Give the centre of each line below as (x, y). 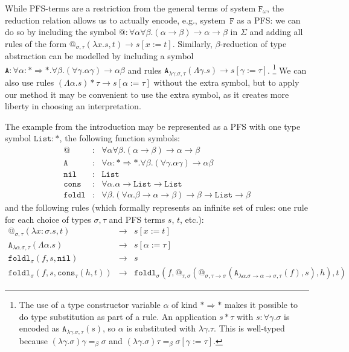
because (33, 340)
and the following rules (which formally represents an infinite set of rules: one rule (156, 207)
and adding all (276, 32)
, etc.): (192, 219)
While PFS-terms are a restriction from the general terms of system (130, 8)
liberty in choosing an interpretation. (73, 106)
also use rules (30, 82)
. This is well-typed (249, 328)
